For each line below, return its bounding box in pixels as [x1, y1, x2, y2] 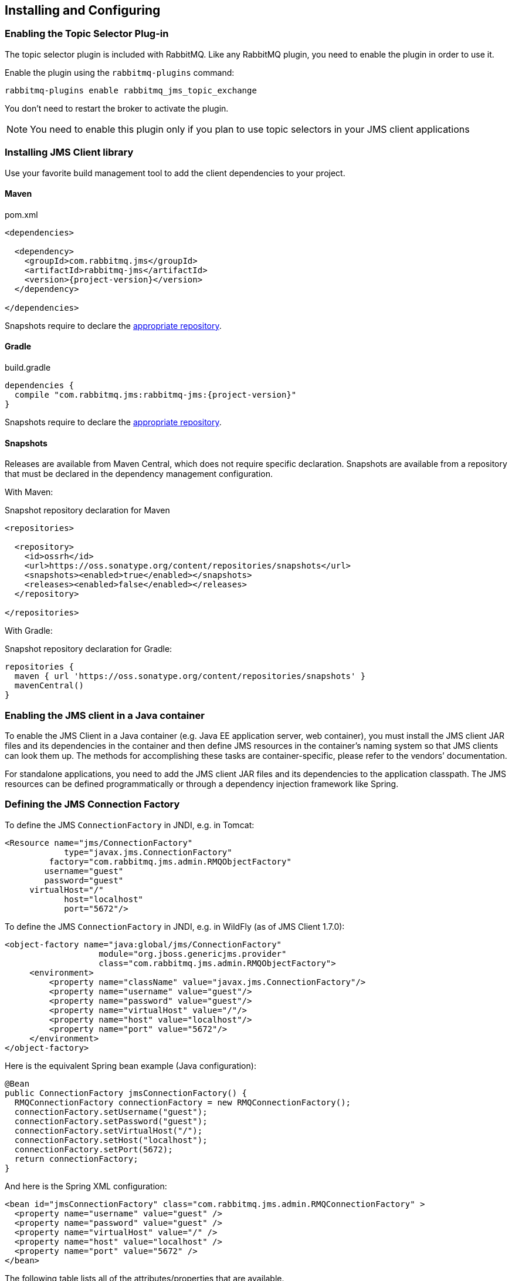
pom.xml [5, 209, 38, 220]
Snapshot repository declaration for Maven [5, 505, 170, 516]
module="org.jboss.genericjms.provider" [99, 949, 287, 959]
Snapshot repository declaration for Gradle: [5, 644, 172, 654]
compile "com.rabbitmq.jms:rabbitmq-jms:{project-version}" [14, 389, 297, 399]
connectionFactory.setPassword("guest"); [14, 1116, 208, 1126]
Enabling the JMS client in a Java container [5, 709, 205, 721]
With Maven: [5, 487, 53, 497]
